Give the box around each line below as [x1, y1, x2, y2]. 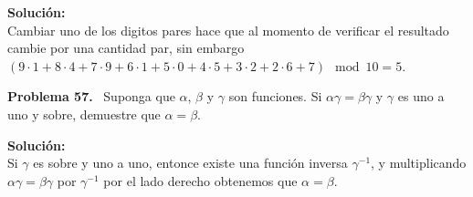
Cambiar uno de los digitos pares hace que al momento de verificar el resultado [7, 20, 449, 39]
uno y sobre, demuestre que [7, 104, 161, 123]
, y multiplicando [371, 153, 467, 172]
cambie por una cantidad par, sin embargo [7, 38, 245, 57]
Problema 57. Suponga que [7, 87, 175, 106]
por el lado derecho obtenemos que [103, 171, 298, 190]
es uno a [397, 87, 445, 106]
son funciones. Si [228, 87, 322, 106]
